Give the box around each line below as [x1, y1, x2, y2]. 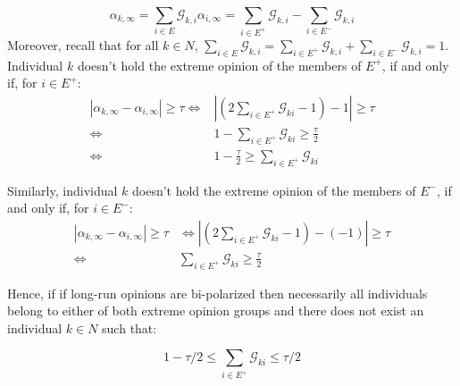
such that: [102, 318, 157, 337]
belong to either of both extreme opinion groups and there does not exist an [7, 301, 424, 320]
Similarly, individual [7, 180, 118, 199]
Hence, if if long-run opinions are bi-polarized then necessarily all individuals [7, 283, 428, 302]
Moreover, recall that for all [7, 35, 159, 54]
